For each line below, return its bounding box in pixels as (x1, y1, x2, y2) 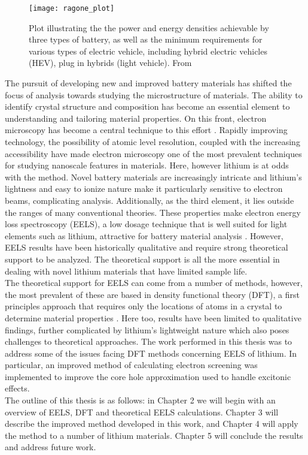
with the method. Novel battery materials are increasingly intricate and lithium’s (5, 170, 302, 183)
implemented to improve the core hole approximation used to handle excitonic (5, 370, 291, 382)
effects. (5, 382, 30, 394)
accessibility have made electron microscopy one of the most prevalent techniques (5, 147, 302, 159)
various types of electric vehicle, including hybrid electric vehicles (29, 44, 267, 57)
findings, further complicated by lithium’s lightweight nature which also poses (5, 323, 289, 336)
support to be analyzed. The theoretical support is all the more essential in (5, 252, 280, 265)
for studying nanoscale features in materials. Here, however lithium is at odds (5, 159, 289, 171)
